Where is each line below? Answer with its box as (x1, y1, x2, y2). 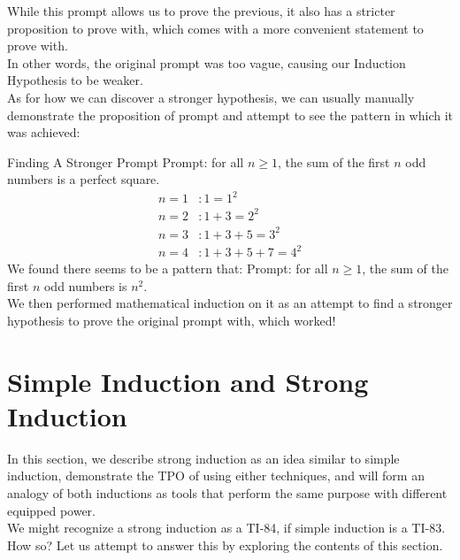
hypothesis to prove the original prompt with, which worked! (7, 311, 336, 329)
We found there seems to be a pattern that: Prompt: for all (7, 259, 328, 278)
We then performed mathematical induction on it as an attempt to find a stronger (7, 294, 453, 312)
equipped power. (7, 501, 96, 519)
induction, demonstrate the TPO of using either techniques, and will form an (7, 466, 425, 485)
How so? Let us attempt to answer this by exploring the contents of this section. (7, 535, 443, 554)
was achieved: (7, 123, 80, 142)
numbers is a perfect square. (7, 170, 160, 188)
